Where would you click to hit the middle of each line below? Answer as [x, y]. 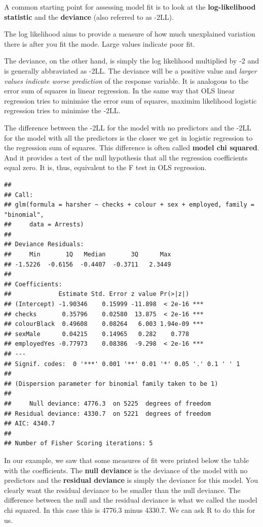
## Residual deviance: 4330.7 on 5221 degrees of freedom [108, 414]
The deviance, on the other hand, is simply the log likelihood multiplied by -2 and [132, 61]
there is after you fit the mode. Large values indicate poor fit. [100, 43]
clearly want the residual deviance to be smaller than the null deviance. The [122, 490]
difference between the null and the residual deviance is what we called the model [131, 500]
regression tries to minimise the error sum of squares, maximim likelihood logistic [130, 100]
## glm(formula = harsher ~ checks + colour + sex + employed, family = [129, 205]
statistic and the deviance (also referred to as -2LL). [89, 17]
